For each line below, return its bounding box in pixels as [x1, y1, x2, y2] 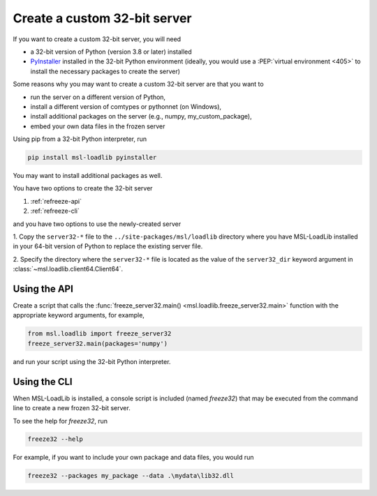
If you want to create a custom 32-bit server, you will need [13, 35, 182, 43]
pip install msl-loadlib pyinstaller [27, 153, 157, 162]
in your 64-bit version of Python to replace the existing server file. [13, 242, 203, 250]
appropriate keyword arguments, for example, [13, 311, 145, 320]
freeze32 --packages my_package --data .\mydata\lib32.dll [27, 472, 234, 480]
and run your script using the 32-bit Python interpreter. [13, 357, 171, 366]
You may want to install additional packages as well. [13, 172, 163, 180]
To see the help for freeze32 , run [13, 416, 108, 425]
